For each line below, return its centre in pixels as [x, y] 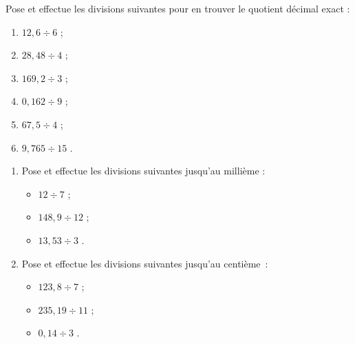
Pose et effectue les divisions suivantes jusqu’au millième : [143, 171]
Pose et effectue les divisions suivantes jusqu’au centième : [145, 263]
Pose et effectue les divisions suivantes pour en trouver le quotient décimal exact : [178, 8]
